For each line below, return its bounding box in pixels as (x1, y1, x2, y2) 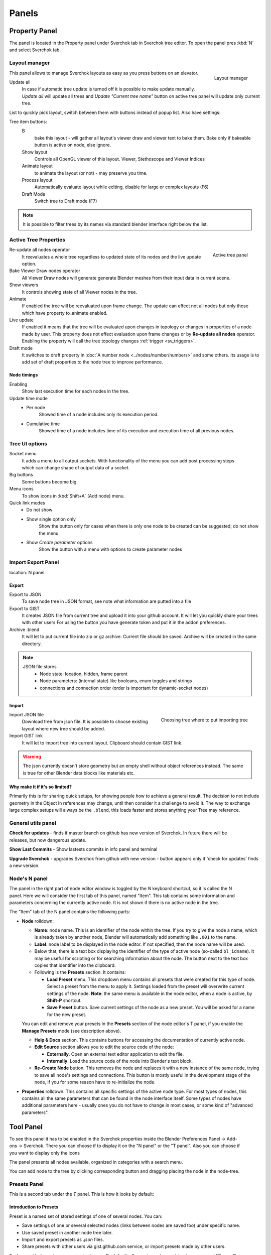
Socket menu (9, 451, 37, 457)
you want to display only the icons (9, 1150, 80, 1156)
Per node (26, 404, 45, 410)
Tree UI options (9, 440, 48, 447)
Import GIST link (9, 733, 43, 739)
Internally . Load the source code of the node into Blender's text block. (47, 1058, 193, 1064)
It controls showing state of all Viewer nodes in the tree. (22, 289, 138, 295)
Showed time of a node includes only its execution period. (39, 412, 159, 418)
